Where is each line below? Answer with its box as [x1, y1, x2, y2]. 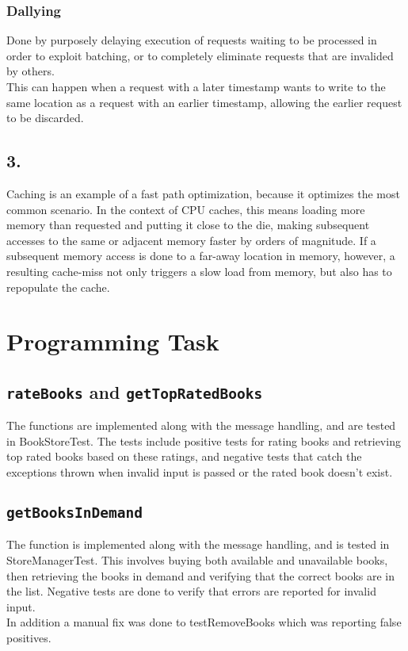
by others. [6, 63, 55, 79]
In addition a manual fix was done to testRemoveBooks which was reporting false [6, 614, 402, 630]
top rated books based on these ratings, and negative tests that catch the [6, 448, 362, 465]
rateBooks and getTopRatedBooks [6, 379, 263, 404]
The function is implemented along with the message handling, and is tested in [6, 536, 390, 553]
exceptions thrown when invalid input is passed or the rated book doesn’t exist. [6, 464, 393, 481]
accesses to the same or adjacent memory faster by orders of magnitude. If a [6, 232, 376, 248]
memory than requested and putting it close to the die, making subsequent [6, 216, 370, 233]
